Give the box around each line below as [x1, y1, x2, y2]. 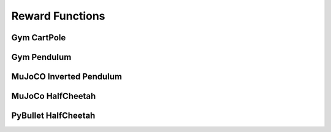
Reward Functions [11, 9, 105, 23]
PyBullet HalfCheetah [11, 111, 96, 121]
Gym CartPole [11, 32, 66, 43]
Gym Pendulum [11, 52, 72, 62]
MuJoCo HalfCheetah [11, 91, 96, 101]
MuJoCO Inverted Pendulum [11, 71, 123, 82]
